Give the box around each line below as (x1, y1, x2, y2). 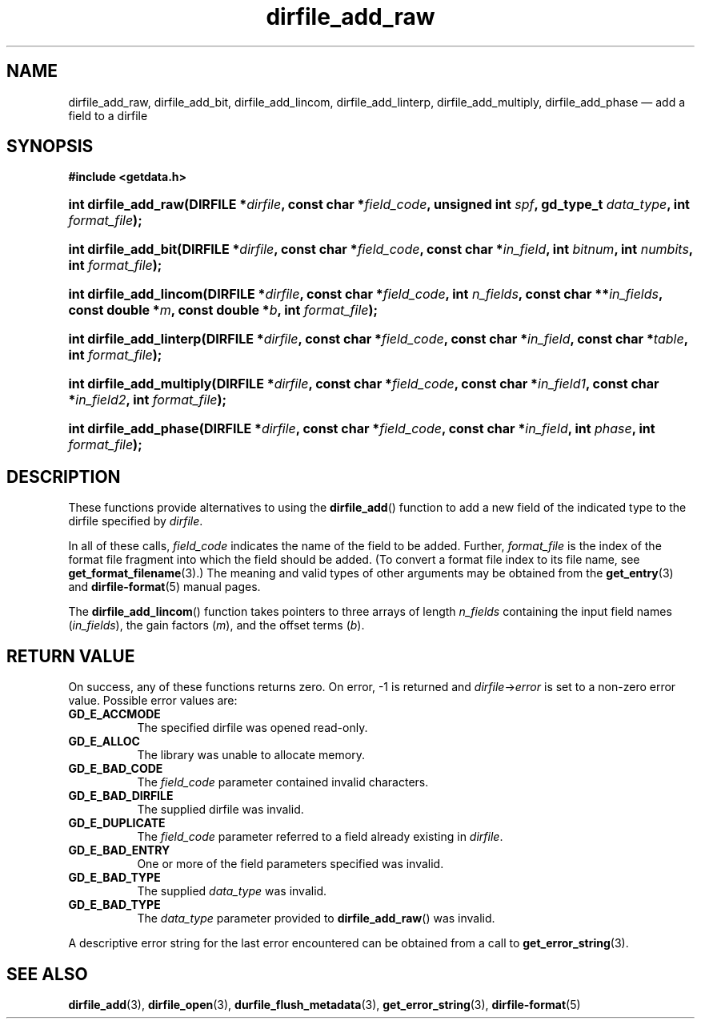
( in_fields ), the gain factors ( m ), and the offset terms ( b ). (68, 618, 365, 633)
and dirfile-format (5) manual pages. (68, 580, 261, 594)
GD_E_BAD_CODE (68, 762, 163, 776)
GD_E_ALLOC (68, 734, 140, 749)
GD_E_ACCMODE (68, 707, 161, 722)
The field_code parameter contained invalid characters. (137, 775, 429, 790)
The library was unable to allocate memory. (137, 748, 365, 762)
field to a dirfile (68, 108, 148, 123)
